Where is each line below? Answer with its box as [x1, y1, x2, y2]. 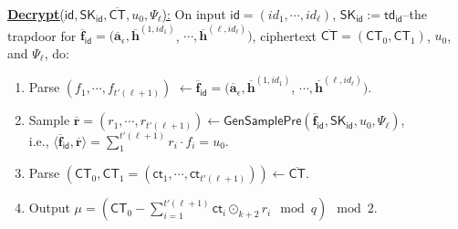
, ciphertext [252, 26, 317, 45]
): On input [161, 5, 226, 23]
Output [28, 198, 70, 217]
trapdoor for [7, 26, 77, 45]
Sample [28, 110, 70, 130]
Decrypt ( [7, 5, 65, 23]
